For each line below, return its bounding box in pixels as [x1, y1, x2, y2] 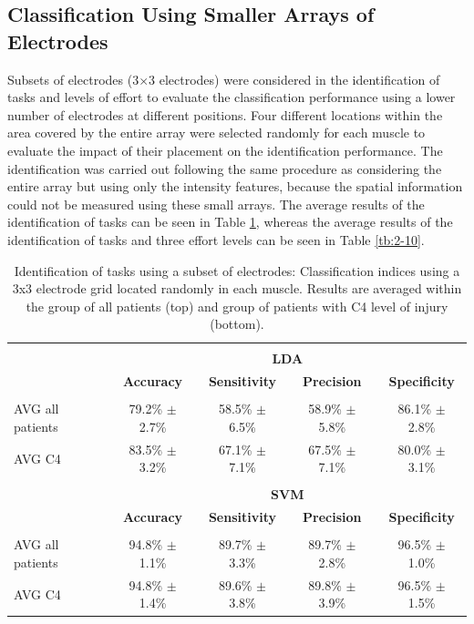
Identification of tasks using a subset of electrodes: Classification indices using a [14, 261, 460, 280]
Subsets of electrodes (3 [7, 69, 139, 88]
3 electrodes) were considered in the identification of [149, 69, 440, 88]
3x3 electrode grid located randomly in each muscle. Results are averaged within [12, 279, 462, 298]
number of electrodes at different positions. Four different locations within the [7, 105, 443, 124]
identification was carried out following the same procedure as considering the [7, 159, 442, 178]
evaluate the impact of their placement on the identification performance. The [7, 140, 443, 159]
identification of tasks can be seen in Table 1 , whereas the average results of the [7, 212, 453, 231]
